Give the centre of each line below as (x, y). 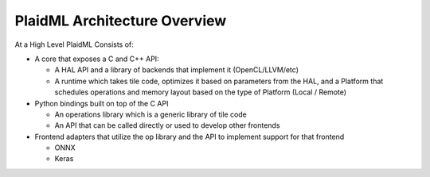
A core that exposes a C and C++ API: (97, 59)
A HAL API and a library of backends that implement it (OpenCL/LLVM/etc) (176, 70)
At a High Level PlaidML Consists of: (74, 44)
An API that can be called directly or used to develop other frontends (167, 125)
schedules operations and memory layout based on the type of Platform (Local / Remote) (200, 92)
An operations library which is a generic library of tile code (150, 114)
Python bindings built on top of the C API (102, 103)
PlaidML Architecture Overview (121, 21)
